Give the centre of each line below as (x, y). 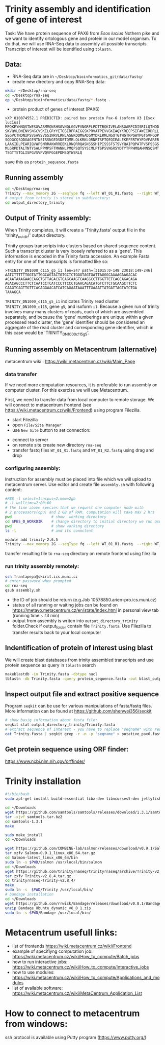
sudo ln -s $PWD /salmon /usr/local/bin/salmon (54, 862)
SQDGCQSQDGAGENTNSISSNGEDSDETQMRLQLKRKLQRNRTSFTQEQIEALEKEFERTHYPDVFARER (82, 140)
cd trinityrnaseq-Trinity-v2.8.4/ (41, 881)
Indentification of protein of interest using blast (79, 648)
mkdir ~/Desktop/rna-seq (30, 91)
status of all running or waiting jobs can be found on (65, 605)
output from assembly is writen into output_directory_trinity (75, 621)
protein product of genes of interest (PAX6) (56, 109)
